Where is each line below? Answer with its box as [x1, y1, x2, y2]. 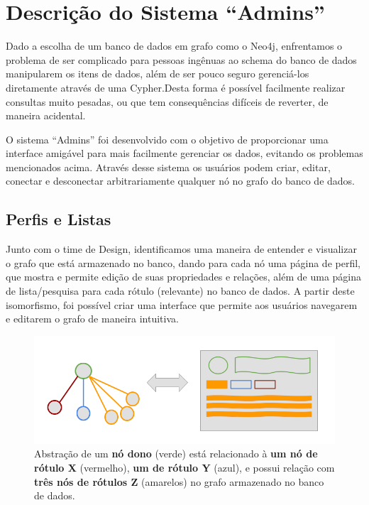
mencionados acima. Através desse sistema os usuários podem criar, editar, [6, 159, 331, 174]
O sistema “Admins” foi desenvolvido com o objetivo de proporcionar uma [6, 131, 329, 146]
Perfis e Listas [6, 208, 111, 230]
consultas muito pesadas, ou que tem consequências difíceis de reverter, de [6, 94, 329, 109]
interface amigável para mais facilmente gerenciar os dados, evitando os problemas [6, 146, 363, 161]
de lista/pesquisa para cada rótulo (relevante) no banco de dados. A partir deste [6, 283, 355, 298]
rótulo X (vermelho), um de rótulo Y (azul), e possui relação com [34, 460, 335, 475]
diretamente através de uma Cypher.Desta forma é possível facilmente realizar [6, 80, 346, 94]
